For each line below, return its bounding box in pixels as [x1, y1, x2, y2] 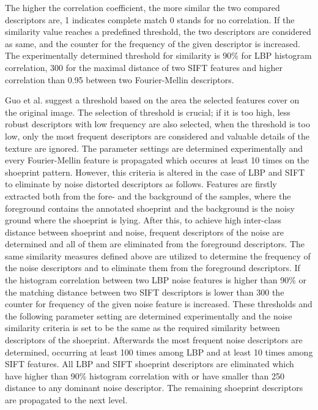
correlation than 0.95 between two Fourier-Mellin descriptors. [5, 73, 234, 86]
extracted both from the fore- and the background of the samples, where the [5, 189, 291, 202]
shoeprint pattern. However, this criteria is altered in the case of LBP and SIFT [5, 165, 305, 178]
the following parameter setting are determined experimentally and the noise [5, 309, 292, 322]
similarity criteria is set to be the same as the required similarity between [5, 321, 280, 334]
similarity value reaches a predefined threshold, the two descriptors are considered [5, 25, 311, 38]
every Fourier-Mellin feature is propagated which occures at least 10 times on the [5, 154, 309, 166]
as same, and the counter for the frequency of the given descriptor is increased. [5, 37, 300, 50]
